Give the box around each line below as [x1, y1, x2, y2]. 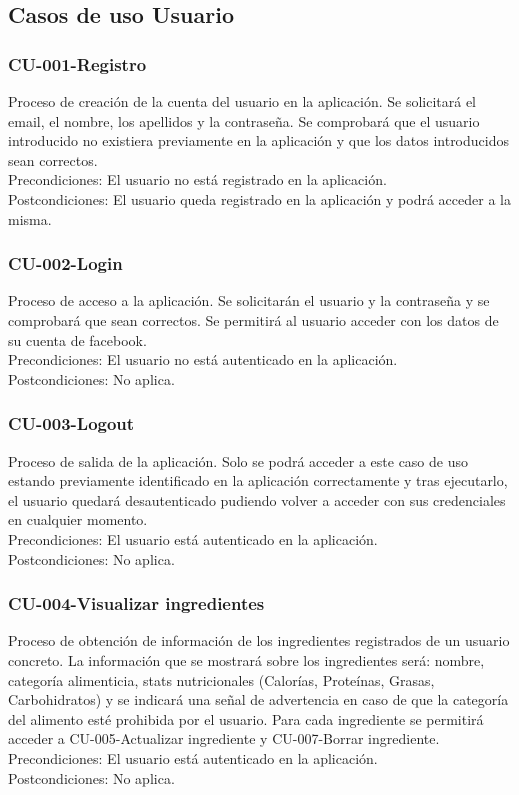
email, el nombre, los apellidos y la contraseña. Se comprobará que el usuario [8, 110, 480, 131]
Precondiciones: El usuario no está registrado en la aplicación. [8, 169, 387, 190]
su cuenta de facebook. [8, 329, 147, 350]
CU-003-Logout [8, 411, 135, 436]
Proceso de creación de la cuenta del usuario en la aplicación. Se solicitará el [8, 91, 476, 111]
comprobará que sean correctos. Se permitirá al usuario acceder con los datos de [8, 309, 499, 330]
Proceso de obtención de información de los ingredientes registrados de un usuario [8, 630, 510, 651]
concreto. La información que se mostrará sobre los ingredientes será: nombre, [8, 649, 485, 670]
